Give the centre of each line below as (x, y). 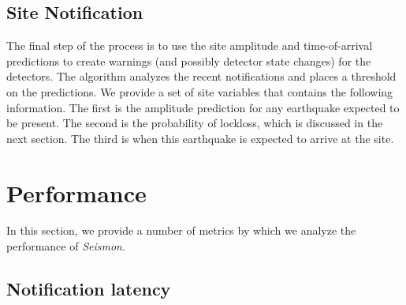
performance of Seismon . (66, 246)
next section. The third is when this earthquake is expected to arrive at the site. (200, 138)
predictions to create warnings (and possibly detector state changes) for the (189, 60)
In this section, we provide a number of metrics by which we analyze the (181, 230)
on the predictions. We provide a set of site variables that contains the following (200, 91)
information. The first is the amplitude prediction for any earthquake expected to (203, 107)
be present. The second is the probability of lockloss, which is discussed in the (195, 123)
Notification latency (89, 289)
